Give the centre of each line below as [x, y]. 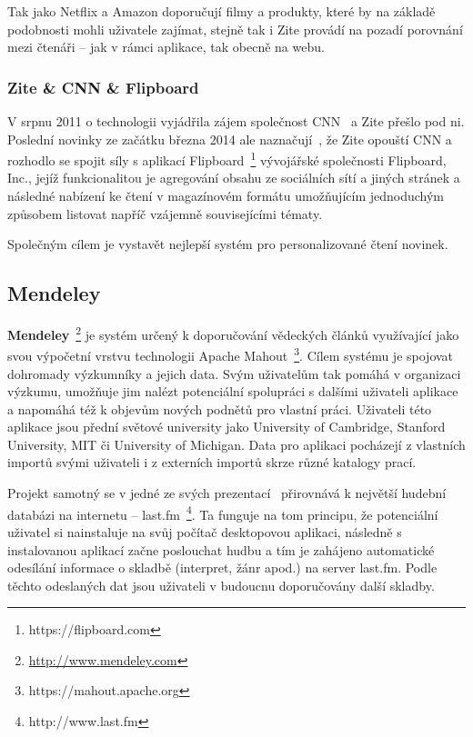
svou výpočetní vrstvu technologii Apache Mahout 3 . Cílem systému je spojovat [231, 354]
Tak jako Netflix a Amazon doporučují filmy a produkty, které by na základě [221, 11]
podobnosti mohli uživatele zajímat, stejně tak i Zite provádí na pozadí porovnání [235, 29]
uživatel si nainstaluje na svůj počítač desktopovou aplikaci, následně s [205, 531]
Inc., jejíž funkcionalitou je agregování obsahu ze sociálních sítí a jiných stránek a [234, 178]
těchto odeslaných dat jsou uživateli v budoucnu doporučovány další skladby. [221, 585]
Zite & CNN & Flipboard [103, 87]
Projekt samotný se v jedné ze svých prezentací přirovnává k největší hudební [227, 493]
